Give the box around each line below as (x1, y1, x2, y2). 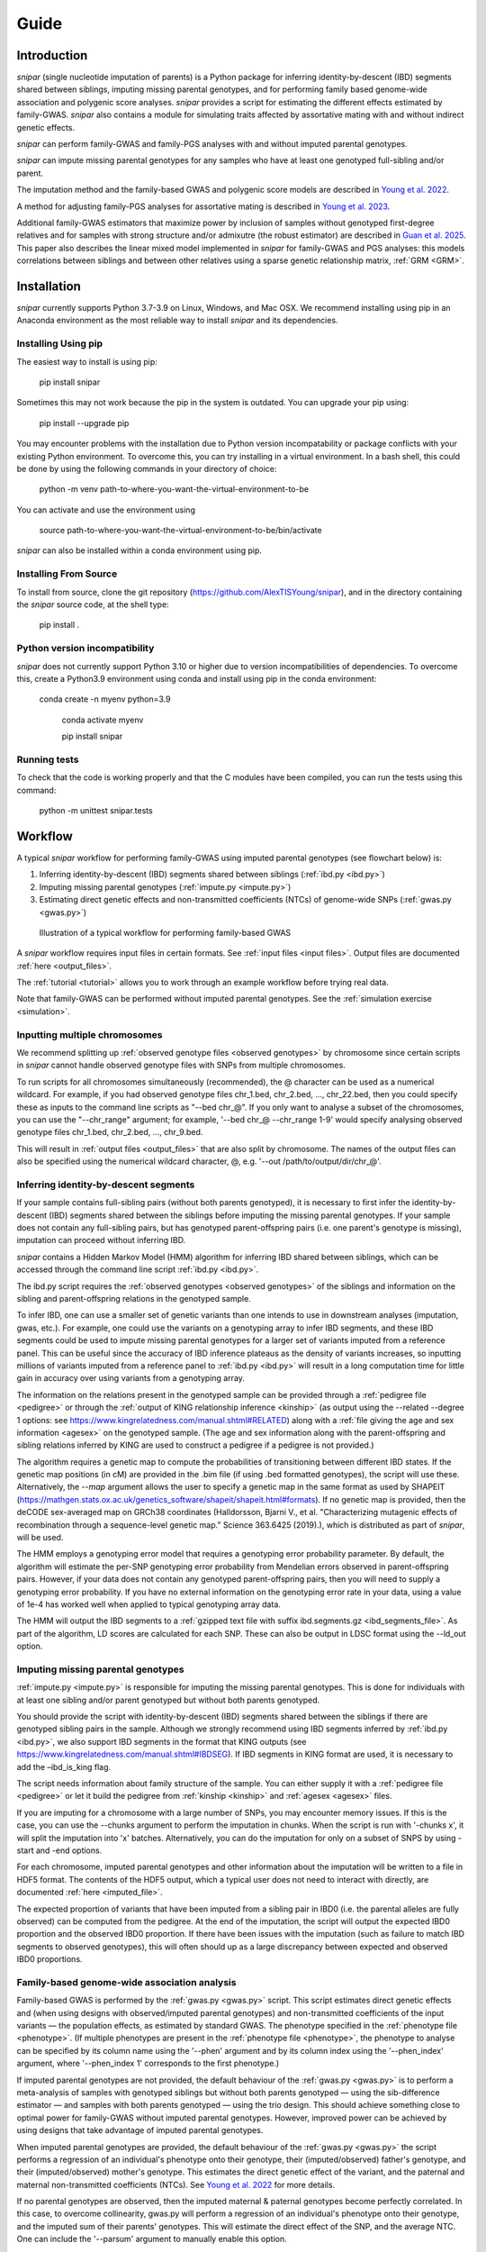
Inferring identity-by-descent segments (16, 1178, 195, 1191)
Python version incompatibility (16, 642, 155, 655)
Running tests (16, 753, 79, 766)
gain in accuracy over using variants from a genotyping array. (16, 1373, 245, 1384)
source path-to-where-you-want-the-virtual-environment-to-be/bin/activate (39, 525, 323, 536)
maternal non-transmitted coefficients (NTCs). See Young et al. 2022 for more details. (16, 2179, 336, 2190)
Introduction (16, 48, 88, 63)
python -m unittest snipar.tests (39, 805, 153, 816)
